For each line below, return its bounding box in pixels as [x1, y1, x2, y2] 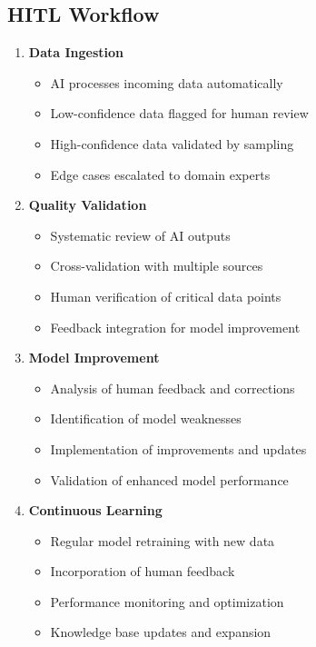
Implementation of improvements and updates [50, 439, 307, 458]
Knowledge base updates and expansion [50, 622, 272, 642]
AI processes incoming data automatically [50, 73, 283, 92]
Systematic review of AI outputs [50, 225, 231, 244]
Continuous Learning [28, 501, 163, 520]
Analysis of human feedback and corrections [50, 378, 295, 397]
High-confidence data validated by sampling [50, 134, 294, 153]
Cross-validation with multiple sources [50, 256, 263, 275]
